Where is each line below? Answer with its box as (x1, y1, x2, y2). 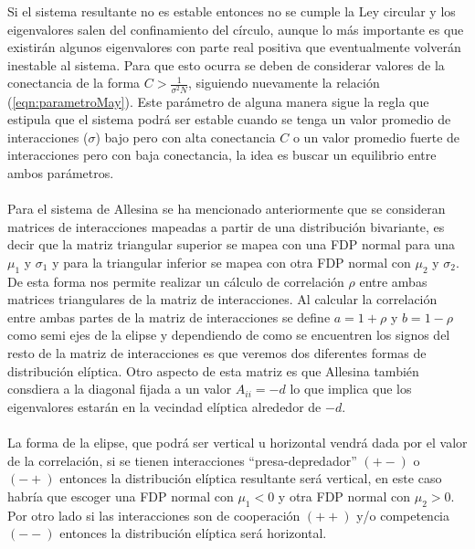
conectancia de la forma (7, 73, 141, 92)
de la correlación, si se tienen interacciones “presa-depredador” (7, 450, 357, 470)
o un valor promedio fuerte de (292, 127, 460, 146)
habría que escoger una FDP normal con (7, 486, 234, 505)
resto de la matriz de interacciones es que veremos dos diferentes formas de (7, 343, 427, 363)
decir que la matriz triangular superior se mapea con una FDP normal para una (7, 235, 455, 254)
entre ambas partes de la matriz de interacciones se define (7, 307, 331, 326)
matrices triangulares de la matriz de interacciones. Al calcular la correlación (7, 290, 438, 309)
